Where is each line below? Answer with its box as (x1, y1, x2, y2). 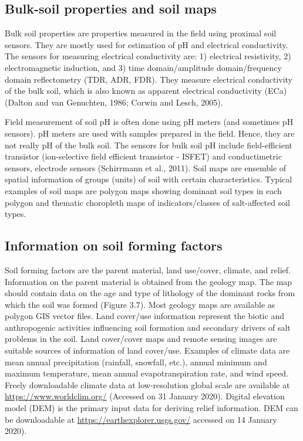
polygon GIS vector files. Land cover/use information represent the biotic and (5, 310, 284, 322)
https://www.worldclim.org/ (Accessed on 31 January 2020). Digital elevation (5, 390, 285, 402)
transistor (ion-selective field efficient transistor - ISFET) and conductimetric (5, 150, 282, 162)
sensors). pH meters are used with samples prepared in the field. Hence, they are (5, 127, 295, 139)
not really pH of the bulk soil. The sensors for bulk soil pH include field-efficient (5, 138, 292, 151)
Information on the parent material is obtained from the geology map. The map (5, 275, 292, 287)
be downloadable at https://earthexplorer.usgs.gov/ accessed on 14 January (5, 413, 277, 425)
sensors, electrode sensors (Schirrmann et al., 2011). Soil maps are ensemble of (5, 161, 287, 174)
